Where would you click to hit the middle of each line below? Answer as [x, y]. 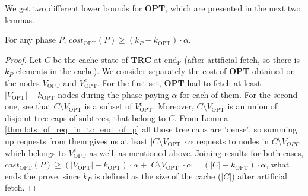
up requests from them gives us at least [76, 140]
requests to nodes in [233, 140]
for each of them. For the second [239, 94]
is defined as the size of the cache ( [158, 176]
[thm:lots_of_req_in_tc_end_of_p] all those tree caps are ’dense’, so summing [151, 129]
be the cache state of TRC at [107, 59]
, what [278, 164]
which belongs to [35, 152]
